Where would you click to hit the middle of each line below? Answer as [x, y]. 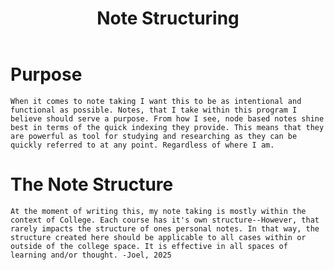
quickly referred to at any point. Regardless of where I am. [142, 145]
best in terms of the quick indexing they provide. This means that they [167, 127]
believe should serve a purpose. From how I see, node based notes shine [167, 118]
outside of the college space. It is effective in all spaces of [149, 246]
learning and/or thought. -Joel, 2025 [91, 255]
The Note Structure [92, 184]
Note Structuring [168, 18]
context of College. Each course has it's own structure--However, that [165, 220]
